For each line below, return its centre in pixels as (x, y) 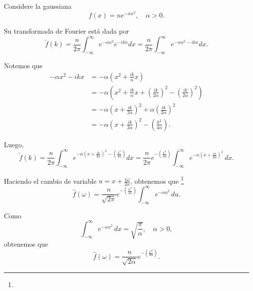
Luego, (14, 144)
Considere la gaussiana (38, 6)
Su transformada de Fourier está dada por (67, 31)
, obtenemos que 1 (157, 180)
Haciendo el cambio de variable (50, 181)
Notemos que (23, 66)
